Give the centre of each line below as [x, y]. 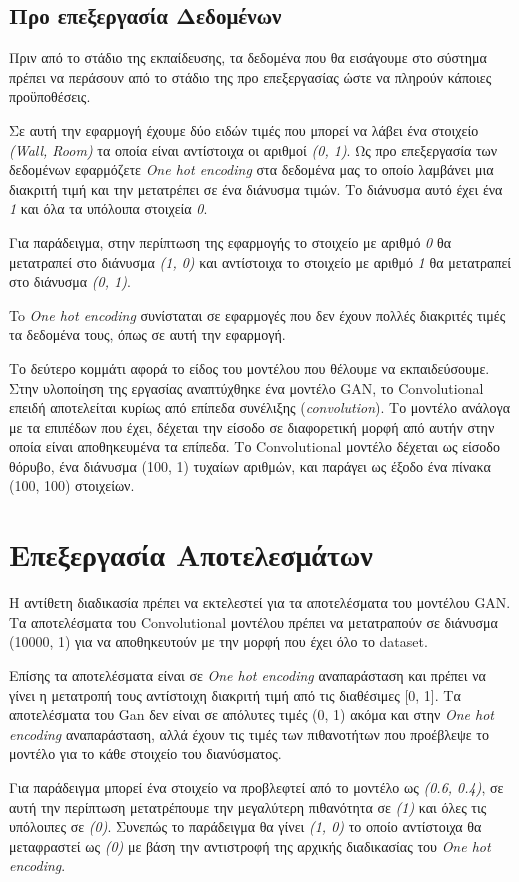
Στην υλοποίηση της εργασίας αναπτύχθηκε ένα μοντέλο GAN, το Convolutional [246, 387]
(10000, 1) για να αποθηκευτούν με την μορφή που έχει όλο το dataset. [218, 641]
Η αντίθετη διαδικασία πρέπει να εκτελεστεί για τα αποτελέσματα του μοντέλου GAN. [260, 602]
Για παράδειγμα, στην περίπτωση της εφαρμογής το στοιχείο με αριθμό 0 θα [230, 241]
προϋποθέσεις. [50, 96]
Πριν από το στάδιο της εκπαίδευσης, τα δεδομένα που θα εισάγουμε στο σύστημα [248, 57]
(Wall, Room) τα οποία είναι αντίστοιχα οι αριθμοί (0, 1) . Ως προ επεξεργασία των [253, 149]
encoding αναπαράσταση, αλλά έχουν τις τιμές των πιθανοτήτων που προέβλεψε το [249, 733]
